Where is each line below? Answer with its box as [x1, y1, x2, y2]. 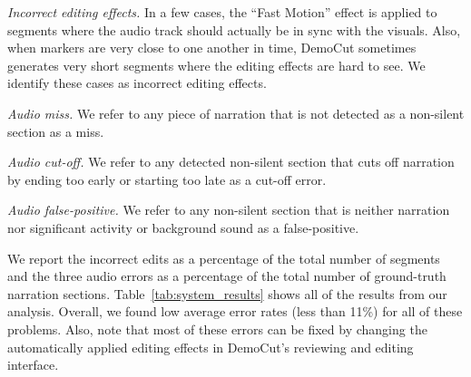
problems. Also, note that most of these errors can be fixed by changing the [7, 319, 427, 338]
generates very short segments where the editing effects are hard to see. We [7, 55, 426, 74]
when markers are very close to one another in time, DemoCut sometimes [7, 38, 417, 57]
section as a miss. [7, 121, 104, 140]
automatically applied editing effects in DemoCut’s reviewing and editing [7, 337, 414, 356]
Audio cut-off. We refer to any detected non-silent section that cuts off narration [7, 152, 455, 171]
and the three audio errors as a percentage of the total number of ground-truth [7, 266, 446, 285]
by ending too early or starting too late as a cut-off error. [7, 169, 327, 188]
